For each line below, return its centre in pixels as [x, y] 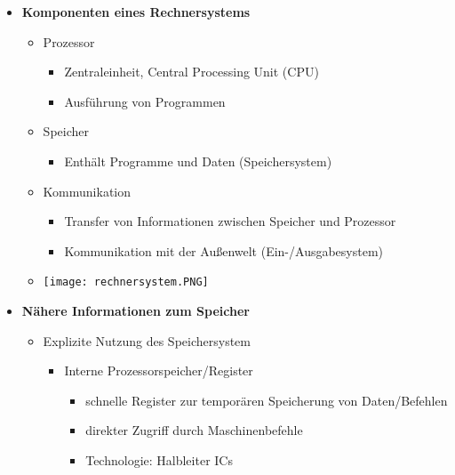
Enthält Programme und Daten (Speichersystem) [198, 161]
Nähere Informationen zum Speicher [136, 310]
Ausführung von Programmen [145, 101]
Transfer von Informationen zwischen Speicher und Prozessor [230, 221]
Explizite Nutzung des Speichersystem [147, 340]
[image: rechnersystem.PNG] [126, 282]
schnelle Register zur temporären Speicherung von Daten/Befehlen [267, 400]
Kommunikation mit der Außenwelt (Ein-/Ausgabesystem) [224, 250]
